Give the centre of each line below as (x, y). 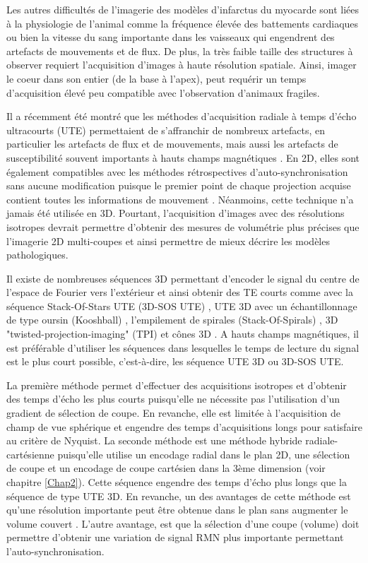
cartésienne (30, 454)
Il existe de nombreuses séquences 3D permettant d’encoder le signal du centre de (183, 278)
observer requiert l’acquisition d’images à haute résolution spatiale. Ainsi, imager (182, 65)
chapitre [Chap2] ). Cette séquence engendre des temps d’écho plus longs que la (177, 482)
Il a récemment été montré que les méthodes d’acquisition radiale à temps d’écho (182, 116)
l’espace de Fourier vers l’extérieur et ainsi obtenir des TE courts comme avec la (180, 292)
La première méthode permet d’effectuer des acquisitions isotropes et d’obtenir (177, 385)
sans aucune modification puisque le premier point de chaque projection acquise (179, 185)
